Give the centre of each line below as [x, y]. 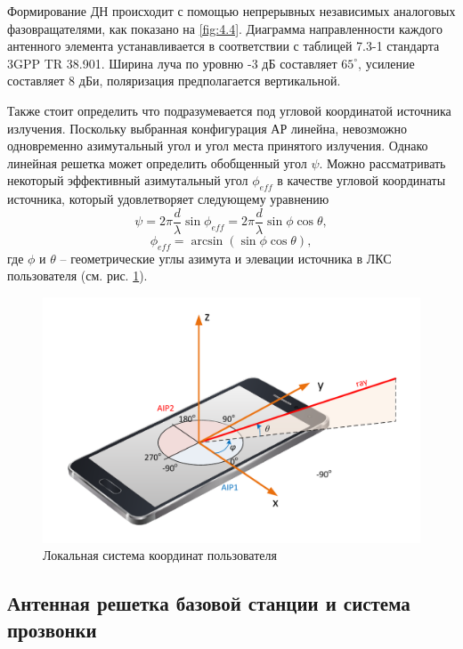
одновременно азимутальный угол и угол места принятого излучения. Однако [218, 146]
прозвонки [52, 629]
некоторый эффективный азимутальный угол [128, 180]
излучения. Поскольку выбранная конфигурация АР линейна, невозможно [207, 128]
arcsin [207, 241]
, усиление [386, 63]
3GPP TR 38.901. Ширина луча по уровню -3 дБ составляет [172, 63]
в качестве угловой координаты [361, 180]
